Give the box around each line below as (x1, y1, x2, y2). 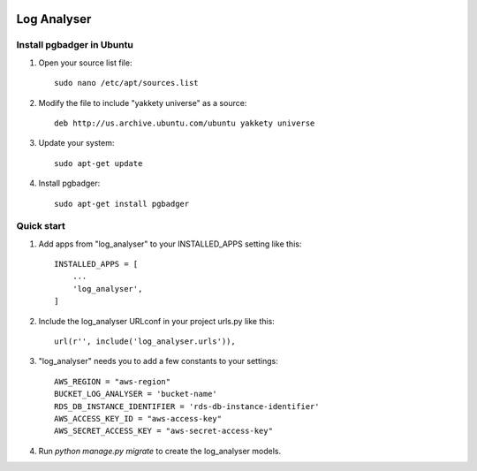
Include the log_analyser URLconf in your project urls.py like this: (38, 315, 276, 326)
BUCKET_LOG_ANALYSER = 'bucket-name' (54, 389, 218, 399)
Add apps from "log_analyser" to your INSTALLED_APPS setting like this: (38, 239, 302, 249)
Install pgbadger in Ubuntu (16, 39, 134, 51)
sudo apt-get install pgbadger (54, 199, 190, 209)
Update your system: (38, 138, 115, 148)
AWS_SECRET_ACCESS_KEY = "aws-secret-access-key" (54, 426, 274, 437)
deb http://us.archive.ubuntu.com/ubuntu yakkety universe (54, 118, 315, 128)
